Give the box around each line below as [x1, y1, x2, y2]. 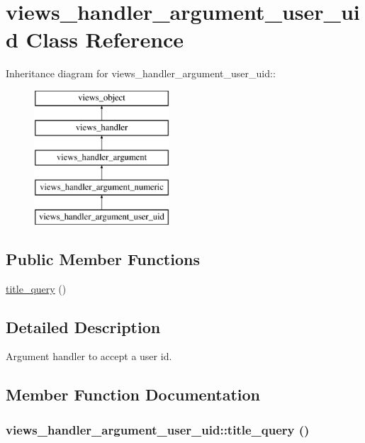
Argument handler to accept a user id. [6, 349, 172, 364]
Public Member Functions [6, 247, 200, 269]
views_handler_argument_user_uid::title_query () [6, 420, 310, 438]
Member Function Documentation [6, 383, 261, 405]
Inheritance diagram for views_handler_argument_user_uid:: [6, 66, 276, 81]
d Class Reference [6, 25, 184, 54]
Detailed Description [6, 315, 161, 337]
